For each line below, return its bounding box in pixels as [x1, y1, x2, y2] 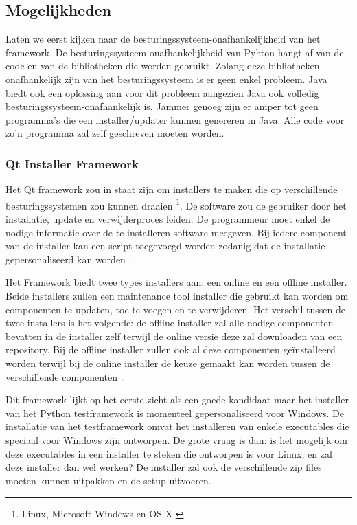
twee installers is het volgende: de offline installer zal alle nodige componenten [5, 315, 334, 330]
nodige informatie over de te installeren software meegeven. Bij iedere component [5, 225, 347, 239]
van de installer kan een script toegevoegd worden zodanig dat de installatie [5, 238, 325, 253]
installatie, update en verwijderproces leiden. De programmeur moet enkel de [5, 212, 330, 226]
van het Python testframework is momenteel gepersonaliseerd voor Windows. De [5, 405, 344, 420]
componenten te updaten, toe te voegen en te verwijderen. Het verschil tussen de [5, 302, 345, 316]
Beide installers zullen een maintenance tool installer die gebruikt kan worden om [5, 288, 349, 302]
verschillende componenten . [5, 369, 124, 383]
